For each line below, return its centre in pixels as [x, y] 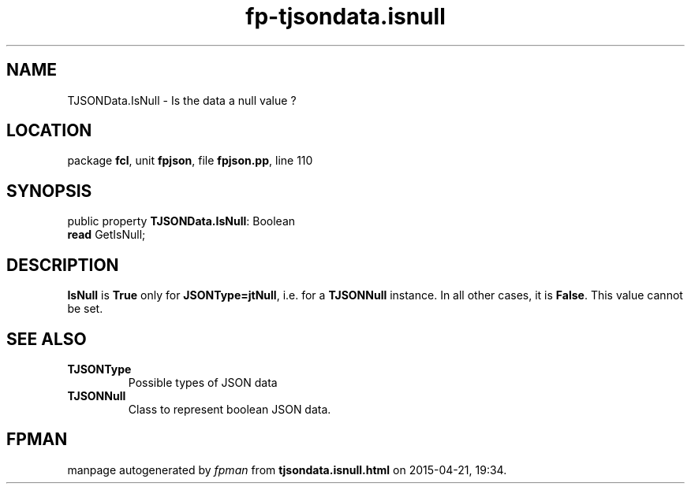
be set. [85, 309]
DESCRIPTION [63, 265]
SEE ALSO [47, 339]
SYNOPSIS [49, 191]
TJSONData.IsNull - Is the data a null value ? [182, 100]
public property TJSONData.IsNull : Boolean [181, 221]
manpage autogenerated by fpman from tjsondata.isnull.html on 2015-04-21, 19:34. [287, 470]
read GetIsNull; [106, 235]
